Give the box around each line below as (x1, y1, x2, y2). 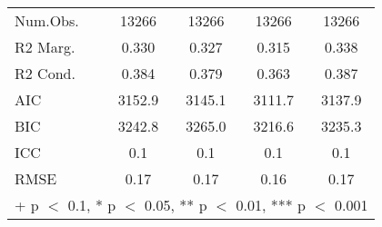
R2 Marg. (15, 36, 75, 57)
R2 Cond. (15, 63, 75, 84)
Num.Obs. (15, 10, 79, 31)
